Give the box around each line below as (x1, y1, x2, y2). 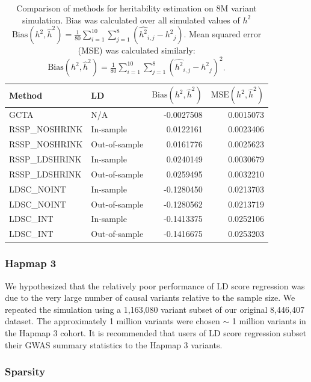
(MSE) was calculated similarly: (78, 44, 196, 57)
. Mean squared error (183, 28, 262, 40)
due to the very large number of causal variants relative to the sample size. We (5, 291, 295, 304)
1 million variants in (232, 315, 306, 327)
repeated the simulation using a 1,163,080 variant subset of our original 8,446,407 (5, 303, 304, 315)
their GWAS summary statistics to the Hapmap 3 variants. (5, 338, 223, 351)
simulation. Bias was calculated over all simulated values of (22, 13, 240, 26)
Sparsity (5, 364, 46, 379)
